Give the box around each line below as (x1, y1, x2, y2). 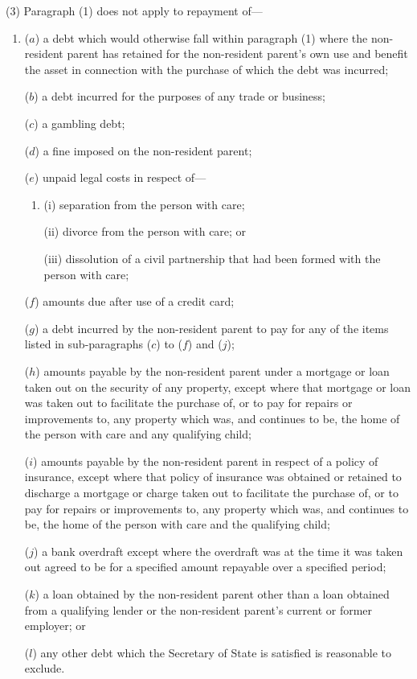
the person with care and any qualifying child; (24, 426, 251, 442)
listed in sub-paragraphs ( (24, 335, 152, 352)
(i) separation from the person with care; (43, 195, 245, 212)
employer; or (24, 617, 86, 634)
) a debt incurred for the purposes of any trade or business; (34, 88, 325, 105)
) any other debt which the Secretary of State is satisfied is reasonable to (32, 644, 392, 660)
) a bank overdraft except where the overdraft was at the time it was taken (34, 542, 403, 559)
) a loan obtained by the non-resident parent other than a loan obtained (35, 586, 390, 603)
